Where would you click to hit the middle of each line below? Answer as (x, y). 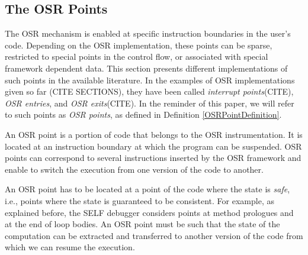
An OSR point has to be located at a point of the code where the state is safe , (147, 189)
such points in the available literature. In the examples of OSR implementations (150, 80)
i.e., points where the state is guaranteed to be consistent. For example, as (139, 200)
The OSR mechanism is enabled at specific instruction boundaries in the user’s (148, 33)
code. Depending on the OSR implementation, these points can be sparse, (139, 45)
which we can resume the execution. (70, 247)
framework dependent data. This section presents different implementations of (146, 68)
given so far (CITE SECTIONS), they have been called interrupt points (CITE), (149, 91)
